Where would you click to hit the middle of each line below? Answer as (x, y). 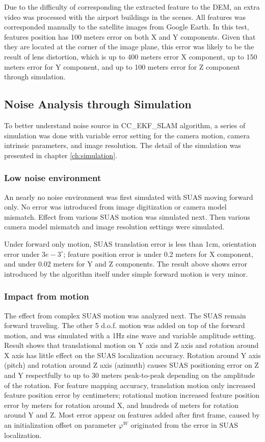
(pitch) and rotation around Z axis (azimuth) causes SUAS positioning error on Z (131, 365)
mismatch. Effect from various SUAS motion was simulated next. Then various (127, 216)
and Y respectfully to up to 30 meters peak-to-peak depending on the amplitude (130, 375)
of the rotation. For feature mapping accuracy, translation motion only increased (130, 385)
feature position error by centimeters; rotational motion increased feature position (132, 395)
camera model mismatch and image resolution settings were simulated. (114, 227)
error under (22, 254)
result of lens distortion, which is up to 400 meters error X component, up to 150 (131, 56)
